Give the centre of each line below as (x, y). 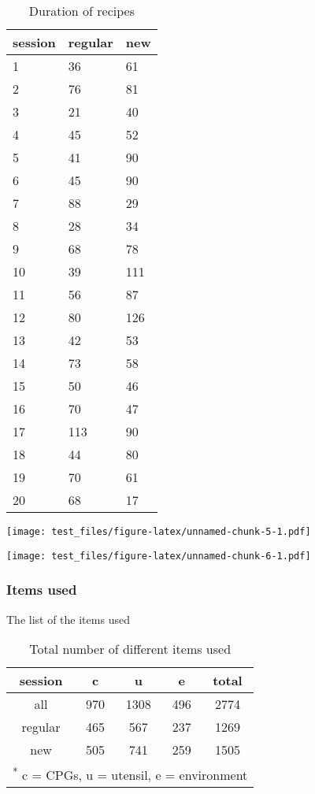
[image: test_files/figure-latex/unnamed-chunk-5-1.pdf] (159, 532)
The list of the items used (68, 619)
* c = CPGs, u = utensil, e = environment (130, 774)
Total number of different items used (130, 649)
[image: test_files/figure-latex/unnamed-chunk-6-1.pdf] (159, 556)
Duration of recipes (82, 11)
